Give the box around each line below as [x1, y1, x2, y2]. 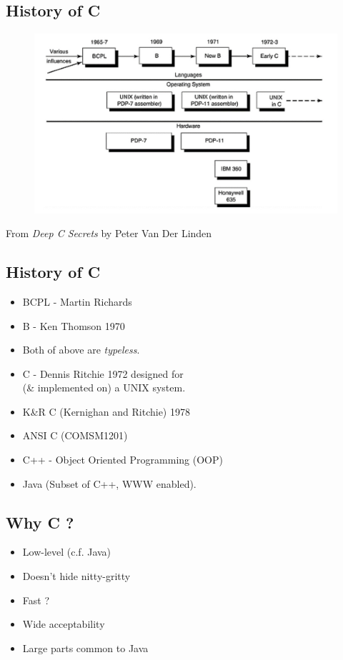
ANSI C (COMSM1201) [22, 428, 128, 443]
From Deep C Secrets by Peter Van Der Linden [6, 226, 212, 241]
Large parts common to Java [22, 640, 149, 655]
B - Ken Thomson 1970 [22, 318, 125, 333]
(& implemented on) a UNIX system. [22, 380, 186, 395]
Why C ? [6, 511, 74, 533]
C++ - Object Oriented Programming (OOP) [22, 452, 223, 467]
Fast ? [22, 592, 50, 607]
